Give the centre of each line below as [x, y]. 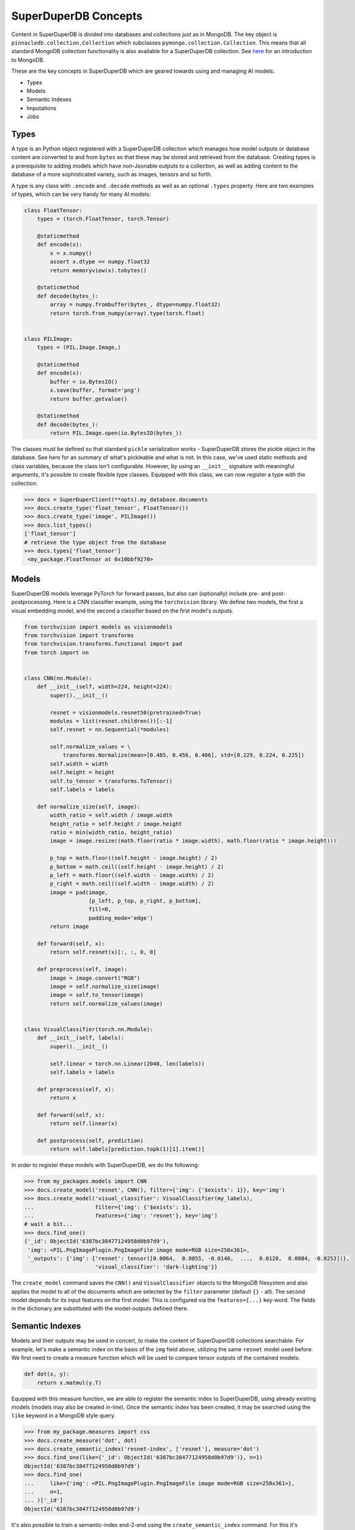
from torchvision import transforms [79, 635]
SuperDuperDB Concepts [77, 16]
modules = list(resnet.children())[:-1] [111, 721]
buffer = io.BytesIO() [84, 382]
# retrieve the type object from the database [95, 542]
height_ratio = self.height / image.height [116, 824]
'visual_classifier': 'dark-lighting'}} [156, 1267]
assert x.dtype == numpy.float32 [100, 262]
